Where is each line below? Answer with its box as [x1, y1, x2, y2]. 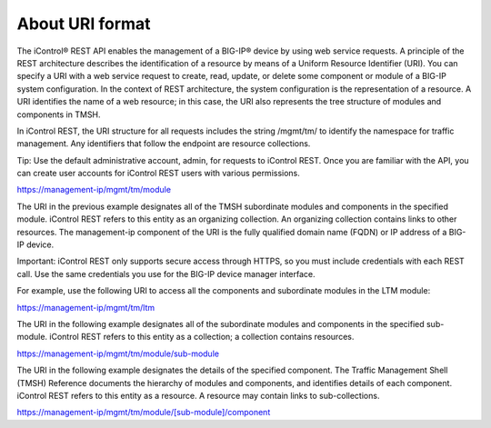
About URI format [16, 14, 151, 34]
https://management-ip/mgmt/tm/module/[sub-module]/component [16, 407, 271, 418]
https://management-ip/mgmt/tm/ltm [16, 302, 155, 313]
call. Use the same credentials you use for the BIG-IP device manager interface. [16, 268, 316, 279]
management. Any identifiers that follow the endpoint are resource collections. [16, 138, 311, 149]
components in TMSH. [16, 109, 101, 120]
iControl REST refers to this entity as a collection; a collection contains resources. [49, 332, 355, 343]
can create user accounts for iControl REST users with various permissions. [16, 168, 300, 179]
